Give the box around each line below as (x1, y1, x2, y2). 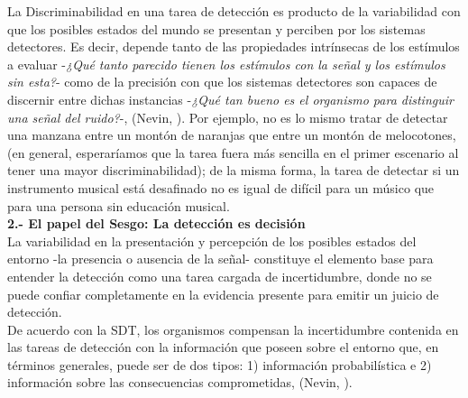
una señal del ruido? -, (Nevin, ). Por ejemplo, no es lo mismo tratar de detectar (7, 107, 448, 126)
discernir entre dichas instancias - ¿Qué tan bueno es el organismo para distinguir (7, 89, 454, 108)
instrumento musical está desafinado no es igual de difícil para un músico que (7, 178, 435, 197)
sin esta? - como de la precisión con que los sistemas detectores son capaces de (7, 72, 437, 91)
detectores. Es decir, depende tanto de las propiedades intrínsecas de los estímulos (7, 37, 460, 56)
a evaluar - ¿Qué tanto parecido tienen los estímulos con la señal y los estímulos (7, 54, 445, 73)
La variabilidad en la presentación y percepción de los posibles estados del (7, 231, 417, 250)
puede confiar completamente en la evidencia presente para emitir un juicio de (7, 284, 439, 303)
